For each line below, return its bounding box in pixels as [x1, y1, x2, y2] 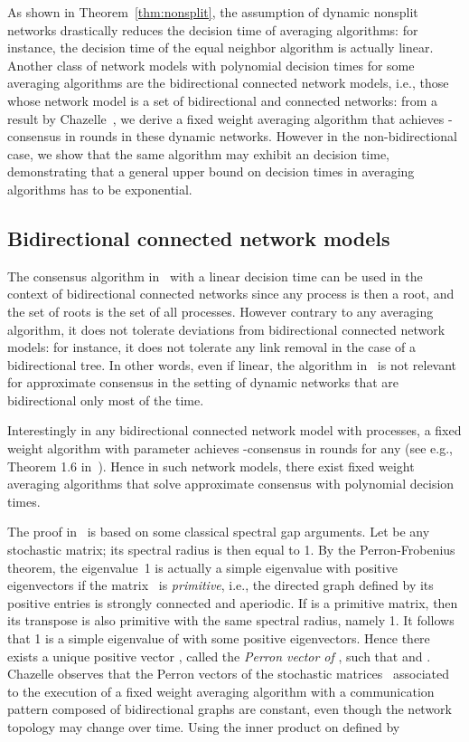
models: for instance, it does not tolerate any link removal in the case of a [7, 338, 416, 357]
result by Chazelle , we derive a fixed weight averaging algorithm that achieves [7, 109, 445, 128]
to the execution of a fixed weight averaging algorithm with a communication [7, 681, 435, 700]
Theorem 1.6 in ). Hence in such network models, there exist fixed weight [7, 456, 415, 475]
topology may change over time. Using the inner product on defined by [7, 717, 400, 736]
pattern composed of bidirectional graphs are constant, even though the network [7, 699, 452, 718]
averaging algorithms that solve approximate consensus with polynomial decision [7, 474, 455, 493]
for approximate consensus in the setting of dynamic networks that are [7, 373, 399, 392]
